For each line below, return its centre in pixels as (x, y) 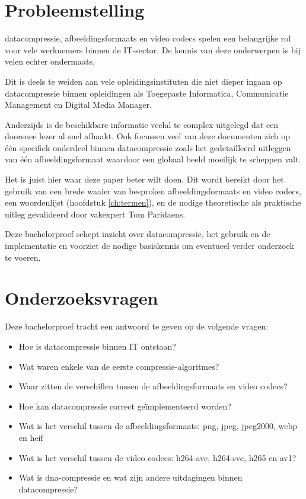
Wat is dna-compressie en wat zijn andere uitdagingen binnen (130, 477)
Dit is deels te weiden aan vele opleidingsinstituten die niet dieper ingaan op (144, 81)
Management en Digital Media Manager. (78, 105)
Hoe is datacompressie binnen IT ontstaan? (97, 346)
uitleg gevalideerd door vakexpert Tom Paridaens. (95, 214)
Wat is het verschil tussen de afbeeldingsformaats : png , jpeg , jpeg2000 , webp (158, 426)
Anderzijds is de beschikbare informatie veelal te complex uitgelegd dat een (142, 124)
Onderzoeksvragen (82, 298)
